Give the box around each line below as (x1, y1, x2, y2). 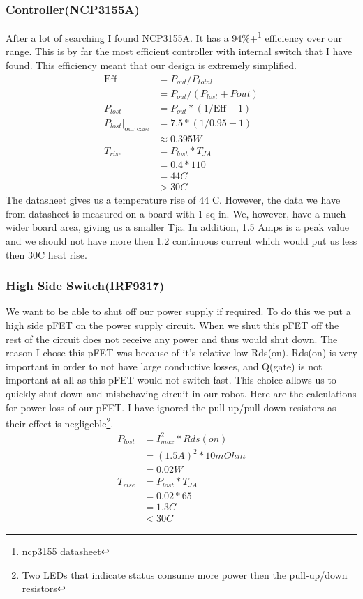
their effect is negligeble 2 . (6, 414, 114, 430)
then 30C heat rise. (6, 247, 87, 261)
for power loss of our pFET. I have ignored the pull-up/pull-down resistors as (6, 400, 336, 414)
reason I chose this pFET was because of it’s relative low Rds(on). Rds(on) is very (6, 345, 357, 360)
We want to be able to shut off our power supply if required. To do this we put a (6, 304, 351, 319)
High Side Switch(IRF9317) (6, 277, 165, 294)
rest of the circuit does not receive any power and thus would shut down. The (6, 331, 338, 346)
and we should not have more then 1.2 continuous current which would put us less (6, 233, 357, 248)
